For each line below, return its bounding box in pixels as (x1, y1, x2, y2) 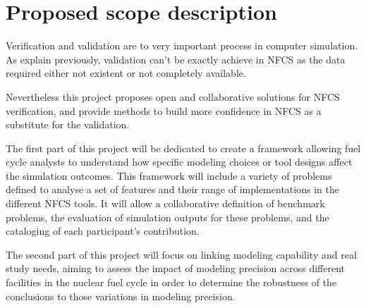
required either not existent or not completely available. (6, 66, 246, 80)
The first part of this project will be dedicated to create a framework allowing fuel (6, 140, 361, 155)
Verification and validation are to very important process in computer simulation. (6, 38, 358, 53)
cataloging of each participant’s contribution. (6, 223, 200, 238)
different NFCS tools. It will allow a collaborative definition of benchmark (6, 196, 325, 211)
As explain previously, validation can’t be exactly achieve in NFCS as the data (6, 51, 346, 66)
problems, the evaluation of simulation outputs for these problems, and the (6, 209, 329, 224)
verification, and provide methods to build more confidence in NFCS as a (6, 103, 322, 118)
